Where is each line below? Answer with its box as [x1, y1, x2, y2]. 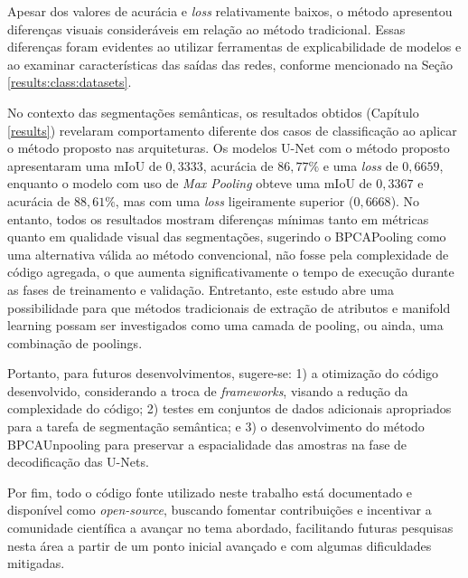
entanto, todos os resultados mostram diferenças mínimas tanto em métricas [7, 209, 429, 228]
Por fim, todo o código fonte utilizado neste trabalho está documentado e [7, 482, 413, 501]
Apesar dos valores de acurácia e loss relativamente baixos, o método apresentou [7, 2, 453, 20]
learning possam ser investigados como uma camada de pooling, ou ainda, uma [7, 316, 444, 335]
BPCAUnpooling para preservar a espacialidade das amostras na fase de [7, 434, 407, 453]
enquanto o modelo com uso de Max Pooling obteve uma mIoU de [7, 174, 372, 193]
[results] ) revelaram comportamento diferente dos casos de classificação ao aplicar [7, 120, 457, 139]
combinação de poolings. [7, 333, 143, 352]
